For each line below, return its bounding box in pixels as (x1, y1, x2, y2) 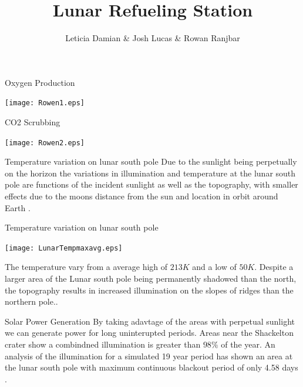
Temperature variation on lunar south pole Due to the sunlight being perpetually (5, 155, 297, 168)
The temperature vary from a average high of (5, 261, 168, 273)
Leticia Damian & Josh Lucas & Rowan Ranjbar (65, 32, 240, 44)
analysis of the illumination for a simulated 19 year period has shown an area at (5, 349, 293, 362)
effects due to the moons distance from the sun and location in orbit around (5, 190, 278, 202)
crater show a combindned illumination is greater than (5, 338, 201, 350)
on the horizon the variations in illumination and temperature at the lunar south (5, 166, 296, 179)
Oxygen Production (5, 76, 75, 88)
